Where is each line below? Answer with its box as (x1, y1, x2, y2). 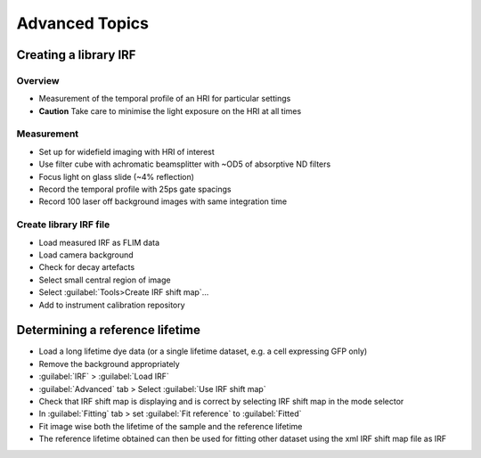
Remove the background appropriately (38, 358, 180, 369)
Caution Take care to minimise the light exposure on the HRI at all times (38, 105, 302, 116)
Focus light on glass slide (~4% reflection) (38, 171, 195, 182)
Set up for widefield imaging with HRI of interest (38, 146, 216, 157)
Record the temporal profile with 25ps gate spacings (38, 184, 232, 195)
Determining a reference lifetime (16, 323, 200, 338)
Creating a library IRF (16, 47, 136, 62)
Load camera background (38, 249, 134, 260)
